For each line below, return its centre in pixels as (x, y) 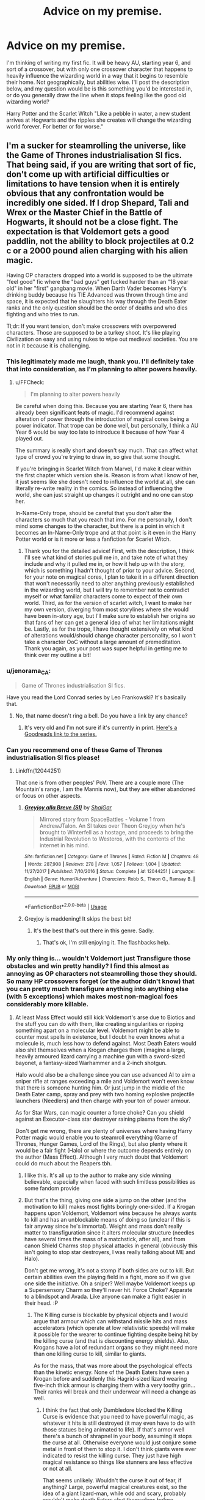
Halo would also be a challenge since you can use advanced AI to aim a (105, 1075)
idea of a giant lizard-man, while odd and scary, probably (114, 1493)
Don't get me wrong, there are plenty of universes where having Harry (103, 1131)
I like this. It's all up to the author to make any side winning (98, 1175)
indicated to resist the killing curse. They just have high (112, 1456)
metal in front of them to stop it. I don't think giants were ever (119, 1449)
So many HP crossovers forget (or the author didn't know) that (101, 981)
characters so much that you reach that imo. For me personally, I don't (103, 520)
